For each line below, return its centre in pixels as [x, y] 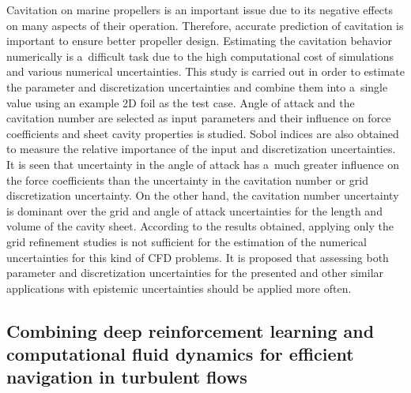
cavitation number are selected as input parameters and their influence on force [199, 118]
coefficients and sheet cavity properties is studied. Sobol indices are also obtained [203, 133]
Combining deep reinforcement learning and [190, 330]
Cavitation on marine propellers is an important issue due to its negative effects [200, 9]
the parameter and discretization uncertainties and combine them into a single [197, 86]
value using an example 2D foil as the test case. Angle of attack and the [181, 102]
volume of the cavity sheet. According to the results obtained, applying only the [200, 226]
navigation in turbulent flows [127, 377]
